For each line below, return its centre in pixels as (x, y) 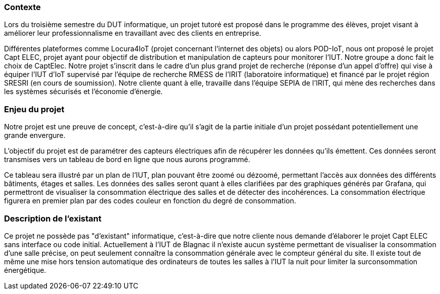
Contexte (22, 7)
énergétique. (25, 270)
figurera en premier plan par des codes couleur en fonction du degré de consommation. (150, 201)
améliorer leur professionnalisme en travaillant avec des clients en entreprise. (133, 33)
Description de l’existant (53, 218)
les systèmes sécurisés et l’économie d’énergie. (84, 92)
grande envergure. (35, 135)
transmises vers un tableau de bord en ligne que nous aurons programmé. (127, 160)
